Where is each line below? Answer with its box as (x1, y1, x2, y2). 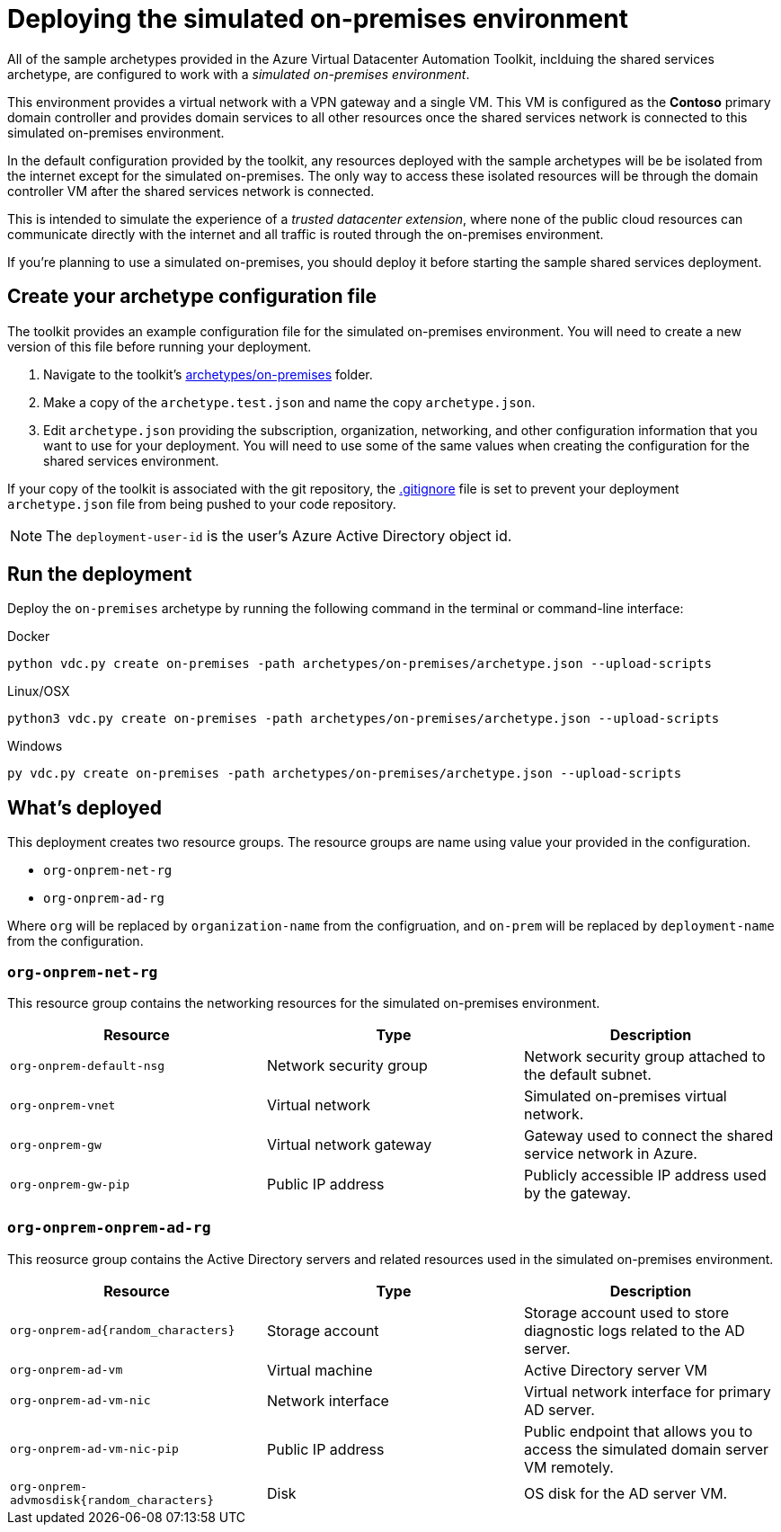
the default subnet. (523, 1065, 652, 1084)
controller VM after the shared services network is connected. (7, 183, 375, 199)
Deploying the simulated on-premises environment (7, 4, 628, 34)
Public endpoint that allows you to (523, 1421, 753, 1440)
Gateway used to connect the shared (523, 1127, 774, 1145)
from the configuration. (7, 933, 144, 949)
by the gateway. (523, 1184, 632, 1203)
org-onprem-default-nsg (10, 1058, 165, 1073)
